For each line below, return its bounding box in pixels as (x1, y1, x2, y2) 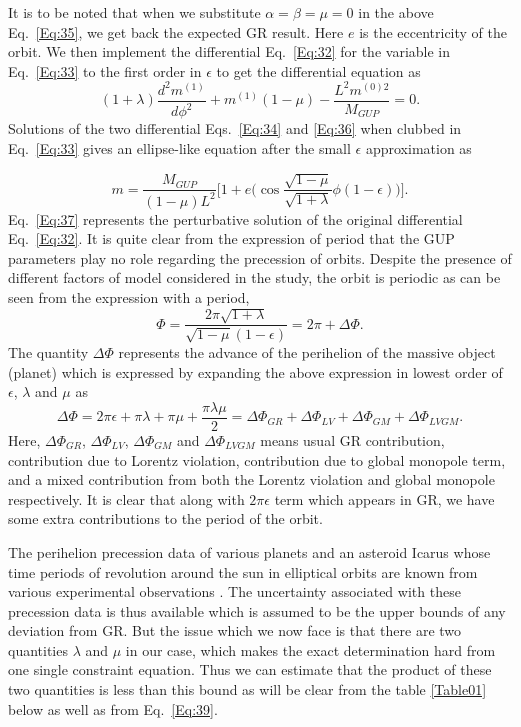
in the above (358, 2, 434, 22)
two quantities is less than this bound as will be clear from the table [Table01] (8, 679, 487, 700)
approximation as (365, 137, 472, 158)
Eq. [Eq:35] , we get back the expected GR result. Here (8, 21, 344, 42)
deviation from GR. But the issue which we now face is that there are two (8, 620, 462, 641)
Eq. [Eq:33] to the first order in (8, 60, 202, 81)
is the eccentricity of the (359, 21, 507, 42)
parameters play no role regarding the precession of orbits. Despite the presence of (8, 247, 512, 268)
